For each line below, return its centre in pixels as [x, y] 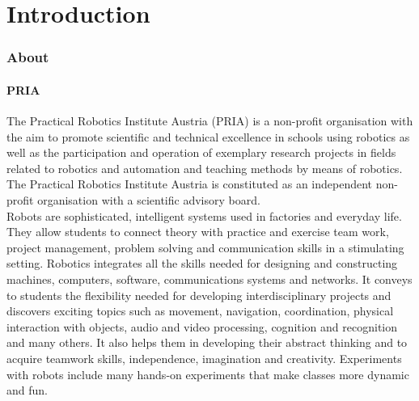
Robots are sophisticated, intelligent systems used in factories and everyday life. [204, 215]
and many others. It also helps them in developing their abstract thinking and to [207, 342]
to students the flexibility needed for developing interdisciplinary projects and [199, 295]
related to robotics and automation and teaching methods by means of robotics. [205, 168]
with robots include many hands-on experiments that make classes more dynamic [208, 374]
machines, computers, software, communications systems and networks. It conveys [209, 279]
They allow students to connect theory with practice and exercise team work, [198, 232]
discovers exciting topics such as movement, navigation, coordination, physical [200, 311]
